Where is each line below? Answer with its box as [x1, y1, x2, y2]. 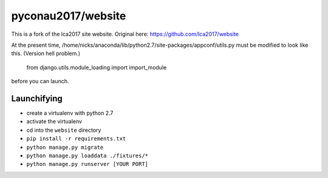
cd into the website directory [26, 126, 101, 134]
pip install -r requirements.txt [26, 135, 126, 142]
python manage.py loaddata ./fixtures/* [26, 152, 149, 159]
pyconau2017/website [11, 9, 126, 22]
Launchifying [11, 93, 63, 103]
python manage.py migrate [26, 143, 104, 151]
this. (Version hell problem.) [11, 50, 81, 57]
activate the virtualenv [26, 118, 82, 125]
